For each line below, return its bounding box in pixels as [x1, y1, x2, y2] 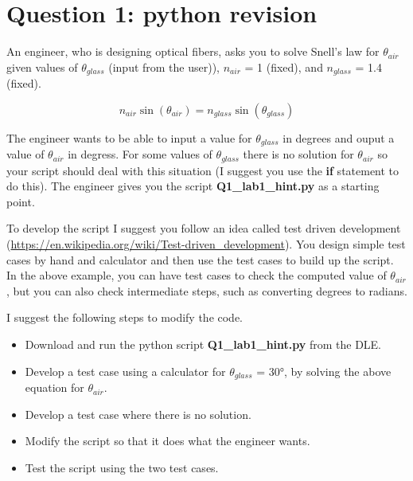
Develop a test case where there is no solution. [25, 405, 251, 422]
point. [6, 193, 35, 209]
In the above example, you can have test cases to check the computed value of [6, 267, 387, 284]
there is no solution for [243, 146, 354, 162]
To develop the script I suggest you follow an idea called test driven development [6, 220, 401, 237]
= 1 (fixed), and [244, 58, 323, 75]
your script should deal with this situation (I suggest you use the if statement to [6, 162, 399, 178]
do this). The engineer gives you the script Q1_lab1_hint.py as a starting [6, 178, 380, 194]
